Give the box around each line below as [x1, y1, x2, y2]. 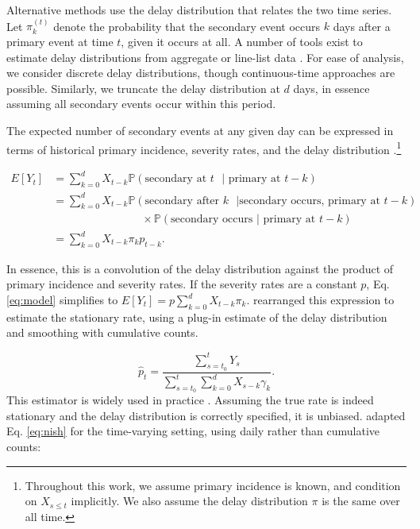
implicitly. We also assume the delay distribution [71, 492, 308, 509]
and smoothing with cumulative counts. [6, 324, 198, 341]
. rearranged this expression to [246, 292, 395, 308]
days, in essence [293, 79, 370, 96]
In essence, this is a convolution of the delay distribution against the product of [6, 260, 394, 276]
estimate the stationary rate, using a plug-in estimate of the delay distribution [6, 308, 387, 325]
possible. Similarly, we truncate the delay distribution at [6, 79, 280, 96]
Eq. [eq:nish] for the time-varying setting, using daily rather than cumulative [6, 423, 380, 439]
